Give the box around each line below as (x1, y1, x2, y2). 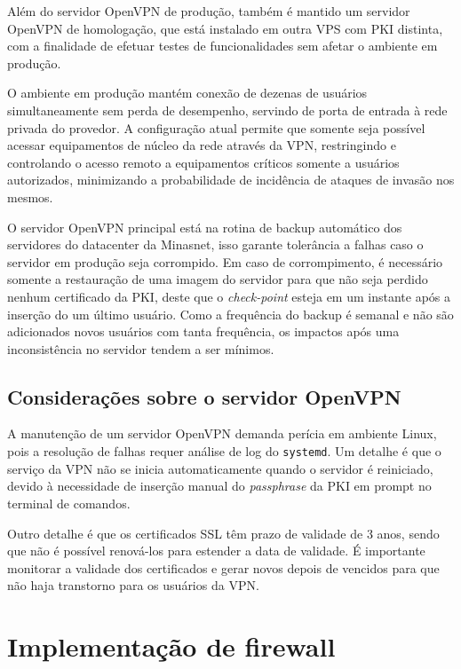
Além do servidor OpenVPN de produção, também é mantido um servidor (7, 2, 410, 20)
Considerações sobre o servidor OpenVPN (7, 382, 401, 410)
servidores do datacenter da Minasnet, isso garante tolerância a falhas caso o (7, 235, 424, 254)
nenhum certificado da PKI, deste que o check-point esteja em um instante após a (7, 287, 451, 305)
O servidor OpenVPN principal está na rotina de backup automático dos (7, 217, 402, 236)
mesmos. (7, 187, 53, 206)
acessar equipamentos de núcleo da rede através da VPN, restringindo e (7, 136, 396, 154)
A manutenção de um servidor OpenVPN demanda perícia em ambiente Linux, (7, 424, 437, 443)
